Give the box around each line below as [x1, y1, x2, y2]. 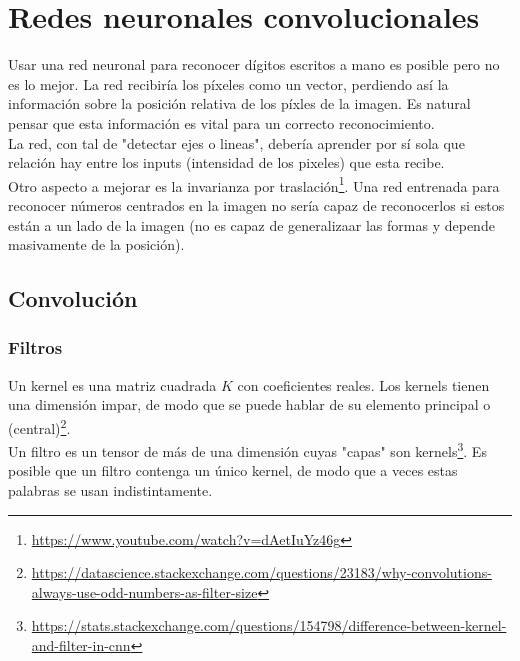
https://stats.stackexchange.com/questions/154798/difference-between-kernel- [31, 615, 507, 636]
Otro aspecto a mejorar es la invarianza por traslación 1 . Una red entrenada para [8, 172, 500, 196]
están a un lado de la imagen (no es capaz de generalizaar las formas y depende [8, 214, 495, 235]
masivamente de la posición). [8, 234, 185, 255]
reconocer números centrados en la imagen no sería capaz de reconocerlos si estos [8, 194, 505, 215]
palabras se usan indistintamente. [8, 480, 213, 500]
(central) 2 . [8, 414, 71, 438]
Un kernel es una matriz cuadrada [8, 374, 217, 395]
